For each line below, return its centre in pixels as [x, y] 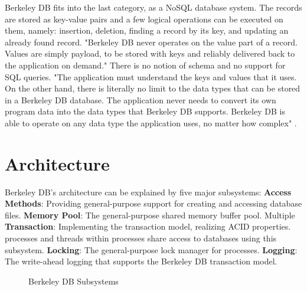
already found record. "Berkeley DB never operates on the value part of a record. [151, 42]
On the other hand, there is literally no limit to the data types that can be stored [153, 88]
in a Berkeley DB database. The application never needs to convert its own [141, 99]
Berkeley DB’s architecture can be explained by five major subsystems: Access [148, 192]
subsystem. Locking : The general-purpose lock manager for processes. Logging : [151, 249]
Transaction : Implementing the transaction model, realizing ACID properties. [148, 226]
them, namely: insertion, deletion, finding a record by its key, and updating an [147, 30]
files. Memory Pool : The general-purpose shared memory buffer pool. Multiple [150, 215]
